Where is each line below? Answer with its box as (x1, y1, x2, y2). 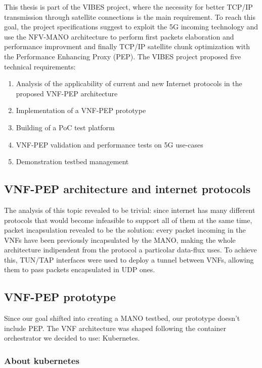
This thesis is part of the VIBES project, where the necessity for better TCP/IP (4, 2, 253, 12)
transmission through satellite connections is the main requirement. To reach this (4, 11, 255, 22)
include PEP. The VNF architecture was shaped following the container (4, 322, 226, 333)
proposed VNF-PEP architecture (16, 88, 118, 98)
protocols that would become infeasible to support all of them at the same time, (4, 214, 252, 225)
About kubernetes (4, 354, 79, 366)
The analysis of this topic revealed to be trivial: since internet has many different (4, 204, 255, 215)
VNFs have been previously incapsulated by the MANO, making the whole (4, 234, 236, 245)
